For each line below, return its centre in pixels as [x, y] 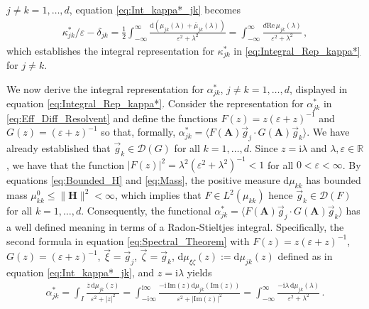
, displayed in [318, 88]
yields [199, 272]
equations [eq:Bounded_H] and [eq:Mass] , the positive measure [143, 180]
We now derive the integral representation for [105, 88]
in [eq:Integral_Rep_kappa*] [297, 50]
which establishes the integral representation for [110, 50]
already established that [59, 148]
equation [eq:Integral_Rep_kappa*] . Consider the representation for [155, 103]
